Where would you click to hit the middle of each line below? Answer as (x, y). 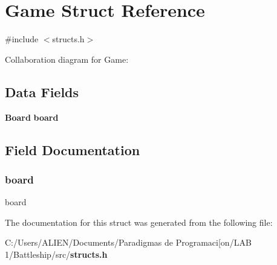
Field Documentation (73, 149)
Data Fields (42, 91)
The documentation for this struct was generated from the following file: (139, 222)
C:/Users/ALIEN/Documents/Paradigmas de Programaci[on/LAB (128, 242)
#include (22, 39)
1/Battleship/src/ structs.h (56, 254)
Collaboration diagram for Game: (67, 59)
